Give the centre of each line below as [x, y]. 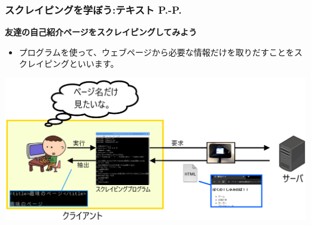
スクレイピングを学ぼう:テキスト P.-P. [93, 9]
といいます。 [94, 64]
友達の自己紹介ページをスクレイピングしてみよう [101, 32]
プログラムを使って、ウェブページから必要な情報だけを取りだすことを [156, 52]
